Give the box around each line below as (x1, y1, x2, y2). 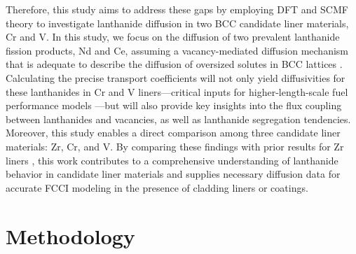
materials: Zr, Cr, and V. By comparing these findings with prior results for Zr (6, 139, 344, 153)
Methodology (6, 221, 135, 250)
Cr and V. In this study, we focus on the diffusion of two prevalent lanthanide (6, 29, 340, 44)
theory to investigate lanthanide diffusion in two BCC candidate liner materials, (6, 15, 349, 30)
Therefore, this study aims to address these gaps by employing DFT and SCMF (6, 2, 348, 16)
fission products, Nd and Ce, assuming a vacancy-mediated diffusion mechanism (6, 43, 349, 57)
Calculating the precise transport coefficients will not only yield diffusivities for (6, 70, 345, 85)
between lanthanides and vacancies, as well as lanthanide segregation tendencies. (6, 111, 351, 126)
